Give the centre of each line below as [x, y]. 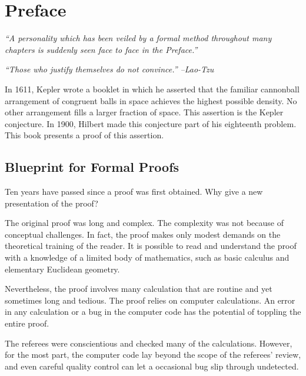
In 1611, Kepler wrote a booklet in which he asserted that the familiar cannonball [152, 89]
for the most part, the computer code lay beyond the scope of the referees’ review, [153, 355]
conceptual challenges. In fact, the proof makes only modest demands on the [143, 234]
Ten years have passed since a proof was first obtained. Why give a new [134, 192]
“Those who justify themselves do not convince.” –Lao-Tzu [109, 69]
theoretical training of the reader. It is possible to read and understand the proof [151, 246]
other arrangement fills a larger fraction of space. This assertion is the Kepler [144, 112]
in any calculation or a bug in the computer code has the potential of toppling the [153, 312]
